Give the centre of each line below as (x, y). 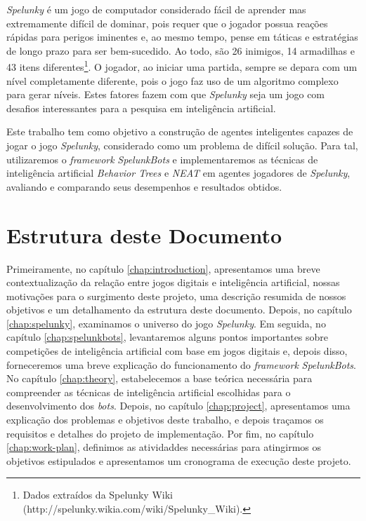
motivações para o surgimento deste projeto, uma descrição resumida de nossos (176, 296)
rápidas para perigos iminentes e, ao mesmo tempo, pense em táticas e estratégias (182, 37)
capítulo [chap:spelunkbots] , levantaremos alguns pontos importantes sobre (168, 337)
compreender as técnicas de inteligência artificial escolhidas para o (149, 392)
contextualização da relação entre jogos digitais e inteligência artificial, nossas (173, 282)
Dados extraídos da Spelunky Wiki (98, 495)
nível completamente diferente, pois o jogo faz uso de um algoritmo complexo (172, 80)
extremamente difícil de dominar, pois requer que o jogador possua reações (167, 23)
